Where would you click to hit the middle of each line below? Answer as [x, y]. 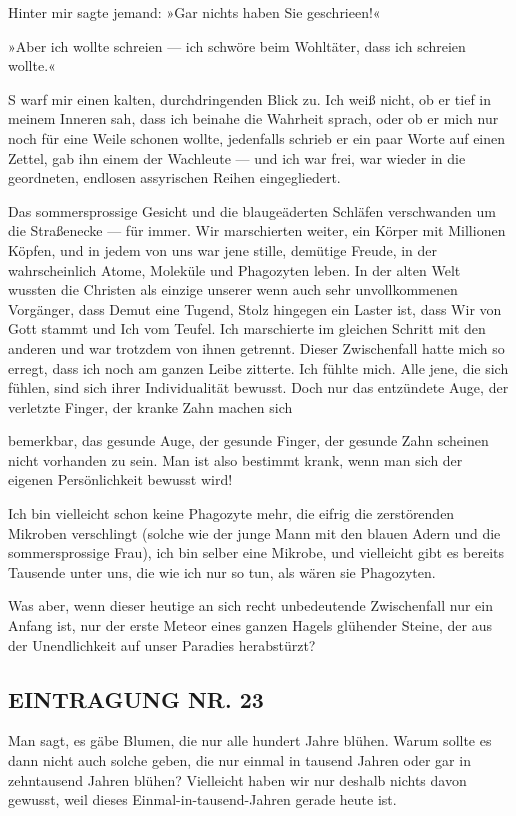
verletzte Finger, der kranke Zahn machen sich [150, 406]
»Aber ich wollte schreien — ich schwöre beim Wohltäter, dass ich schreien [237, 45]
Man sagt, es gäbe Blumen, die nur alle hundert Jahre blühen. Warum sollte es [250, 740]
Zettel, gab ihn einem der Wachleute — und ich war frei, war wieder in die [237, 157]
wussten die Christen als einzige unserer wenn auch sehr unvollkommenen [233, 289]
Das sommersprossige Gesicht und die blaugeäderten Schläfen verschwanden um [252, 210]
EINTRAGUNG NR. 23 [136, 698]
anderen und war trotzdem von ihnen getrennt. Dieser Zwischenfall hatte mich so [256, 347]
